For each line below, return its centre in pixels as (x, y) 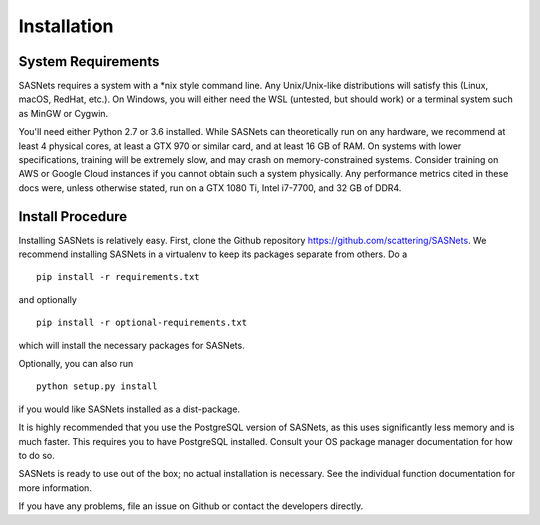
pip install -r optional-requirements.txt (142, 323)
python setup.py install (97, 386)
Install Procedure (73, 216)
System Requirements (89, 61)
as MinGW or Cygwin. (63, 113)
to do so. (36, 455)
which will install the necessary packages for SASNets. (131, 345)
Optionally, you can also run (76, 364)
